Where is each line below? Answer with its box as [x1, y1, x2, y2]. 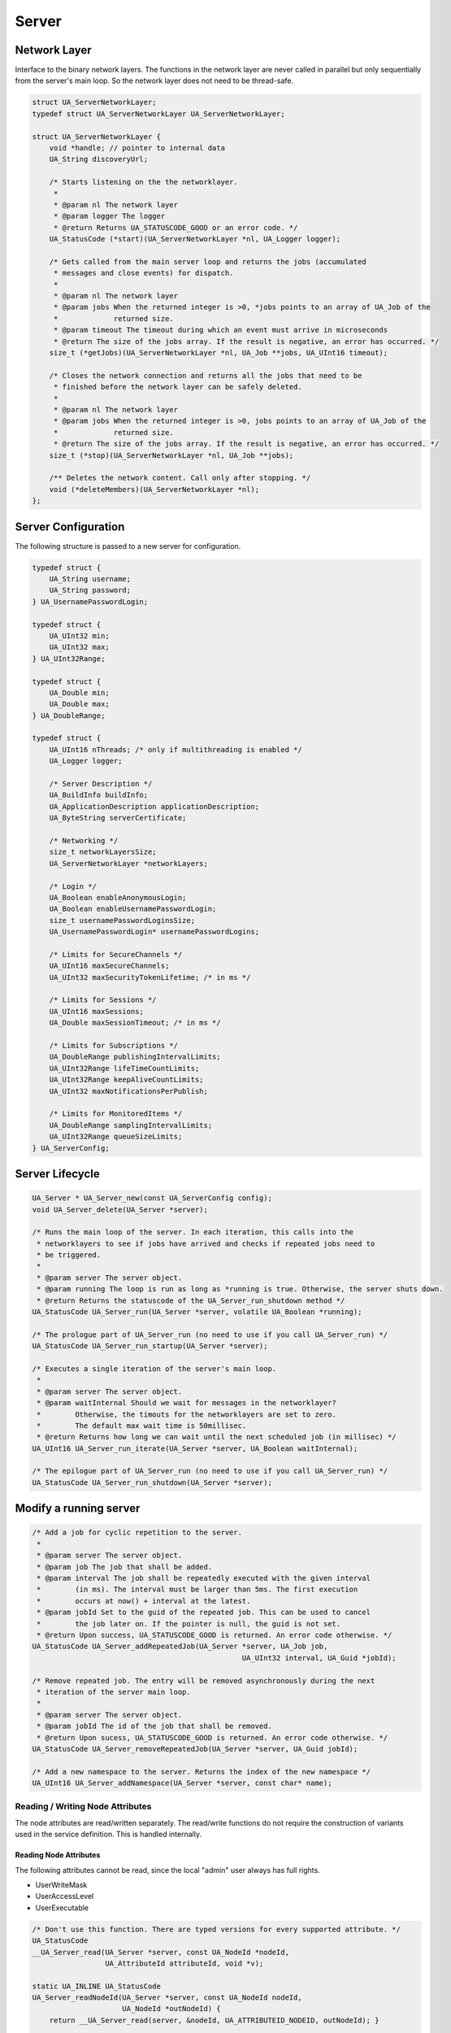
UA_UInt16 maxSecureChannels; [49, 961, 170, 971]
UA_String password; [49, 586, 132, 595]
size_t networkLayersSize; [49, 847, 158, 857]
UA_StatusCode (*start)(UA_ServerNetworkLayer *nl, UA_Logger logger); [49, 234, 341, 244]
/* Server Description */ [49, 779, 153, 789]
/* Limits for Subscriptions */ [49, 1041, 179, 1050]
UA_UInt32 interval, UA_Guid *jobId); [241, 1653, 397, 1662]
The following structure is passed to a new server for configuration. [15, 541, 241, 551]
